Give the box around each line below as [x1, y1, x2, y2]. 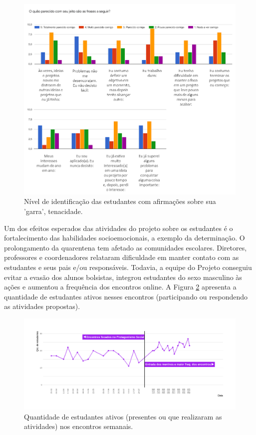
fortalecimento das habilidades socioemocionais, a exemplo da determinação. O [4, 232, 245, 243]
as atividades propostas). [4, 301, 80, 311]
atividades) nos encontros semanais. [24, 421, 133, 431]
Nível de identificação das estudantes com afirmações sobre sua [24, 196, 216, 206]
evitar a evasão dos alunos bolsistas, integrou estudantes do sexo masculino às [4, 271, 242, 282]
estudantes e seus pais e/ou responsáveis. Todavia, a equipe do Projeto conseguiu [4, 262, 252, 272]
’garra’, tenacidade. [24, 206, 83, 216]
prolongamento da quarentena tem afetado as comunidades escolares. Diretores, [4, 242, 247, 252]
